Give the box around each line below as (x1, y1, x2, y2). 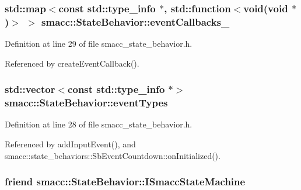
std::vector (5, 82, 55, 96)
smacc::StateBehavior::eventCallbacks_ (41, 14, 230, 29)
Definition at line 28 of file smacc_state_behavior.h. (5, 118, 192, 130)
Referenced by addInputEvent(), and (5, 138, 136, 150)
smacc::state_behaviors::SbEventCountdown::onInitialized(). (5, 149, 220, 161)
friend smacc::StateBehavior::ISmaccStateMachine (5, 174, 246, 189)
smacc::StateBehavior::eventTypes (5, 95, 168, 110)
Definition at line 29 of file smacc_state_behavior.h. (5, 37, 192, 50)
